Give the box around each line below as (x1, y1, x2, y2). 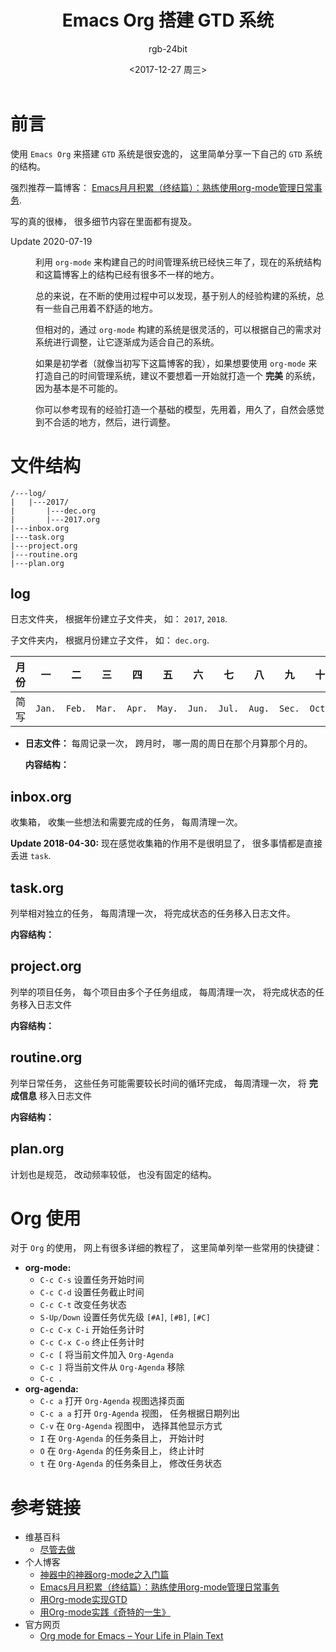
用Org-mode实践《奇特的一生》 (39, 1606, 171, 1618)
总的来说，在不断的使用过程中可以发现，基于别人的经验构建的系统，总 (35, 289, 325, 301)
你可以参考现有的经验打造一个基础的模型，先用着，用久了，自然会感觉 (35, 403, 325, 415)
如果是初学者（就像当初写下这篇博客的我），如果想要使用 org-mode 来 (35, 357, 318, 369)
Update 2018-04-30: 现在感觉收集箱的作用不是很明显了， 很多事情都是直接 (10, 837, 323, 850)
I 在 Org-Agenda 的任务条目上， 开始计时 (39, 1432, 205, 1445)
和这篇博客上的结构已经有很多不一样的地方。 (35, 268, 220, 280)
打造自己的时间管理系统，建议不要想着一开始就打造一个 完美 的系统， (35, 369, 321, 381)
